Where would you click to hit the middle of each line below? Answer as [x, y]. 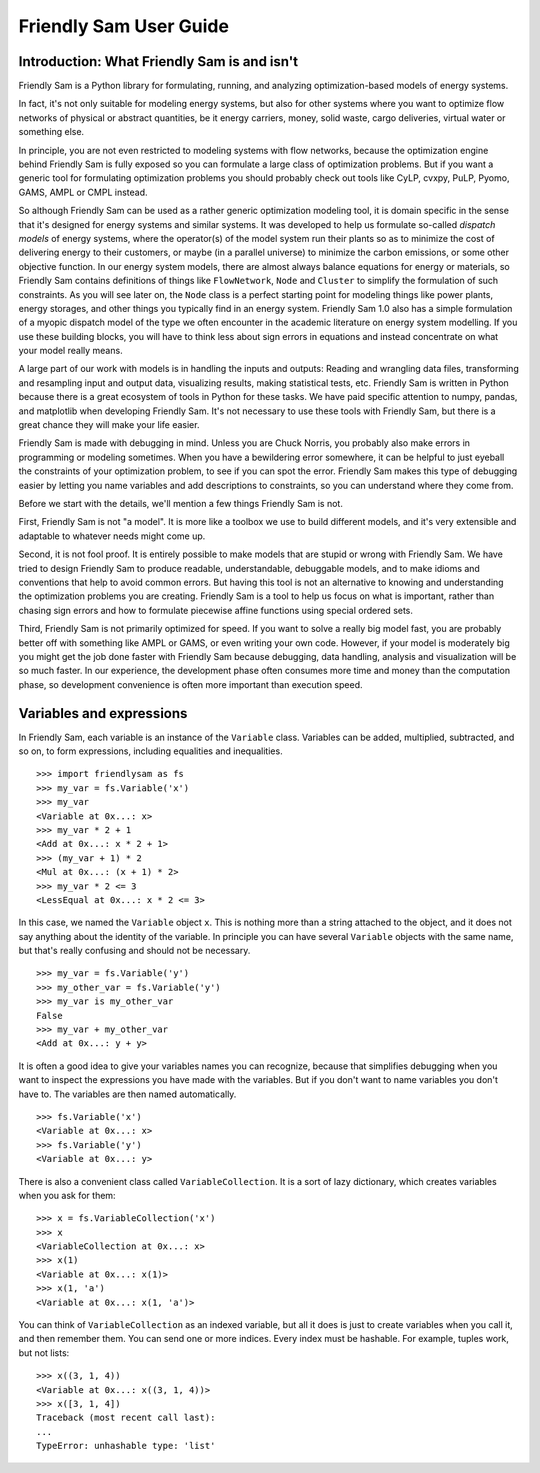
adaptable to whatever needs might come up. [112, 536]
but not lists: [44, 1352]
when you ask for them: [67, 1195]
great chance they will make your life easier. [109, 425]
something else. [51, 132]
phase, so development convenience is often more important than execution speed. [190, 684]
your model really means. [71, 351]
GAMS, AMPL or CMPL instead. [83, 192]
